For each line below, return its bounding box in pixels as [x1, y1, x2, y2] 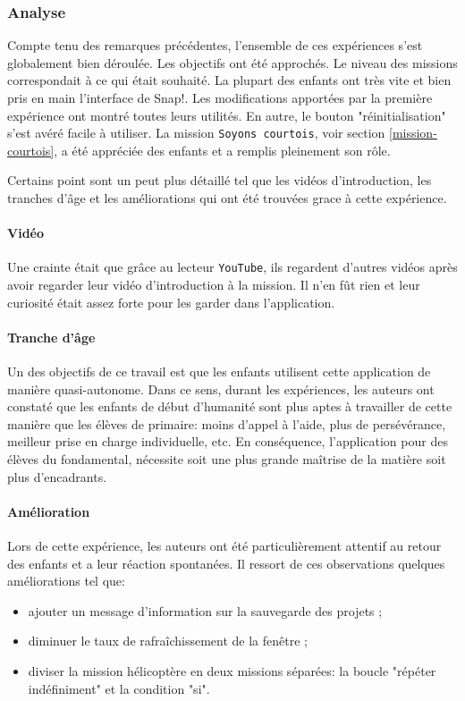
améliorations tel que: [7, 571, 125, 590]
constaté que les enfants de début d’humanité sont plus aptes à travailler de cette [7, 397, 452, 416]
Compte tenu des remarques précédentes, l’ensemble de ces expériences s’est [7, 36, 423, 55]
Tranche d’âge [7, 327, 96, 346]
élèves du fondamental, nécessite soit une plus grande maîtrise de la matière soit [7, 450, 446, 469]
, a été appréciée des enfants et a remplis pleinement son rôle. [54, 140, 391, 159]
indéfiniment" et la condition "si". [28, 679, 210, 697]
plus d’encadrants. [7, 467, 107, 486]
